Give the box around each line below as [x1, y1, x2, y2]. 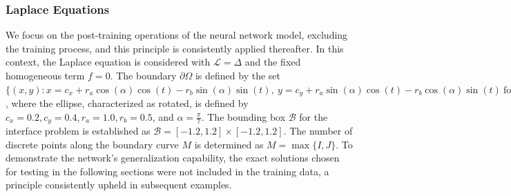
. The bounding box [201, 109, 286, 124]
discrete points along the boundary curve [6, 137, 179, 151]
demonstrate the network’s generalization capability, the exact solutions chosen [6, 150, 340, 165]
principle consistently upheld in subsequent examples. [6, 177, 232, 192]
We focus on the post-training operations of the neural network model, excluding [6, 28, 348, 42]
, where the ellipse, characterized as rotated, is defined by [6, 96, 249, 110]
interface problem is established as [6, 124, 151, 138]
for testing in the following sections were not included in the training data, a [6, 164, 329, 178]
